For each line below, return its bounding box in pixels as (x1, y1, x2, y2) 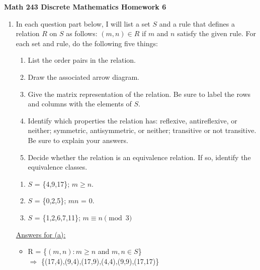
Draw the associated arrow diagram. (28, 71, 139, 82)
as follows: (66, 28, 98, 39)
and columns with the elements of (28, 98, 132, 109)
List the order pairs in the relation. (28, 55, 136, 65)
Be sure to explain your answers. (28, 134, 128, 145)
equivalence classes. (28, 162, 88, 172)
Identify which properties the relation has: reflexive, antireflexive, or (28, 115, 237, 125)
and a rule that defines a (159, 18, 235, 29)
